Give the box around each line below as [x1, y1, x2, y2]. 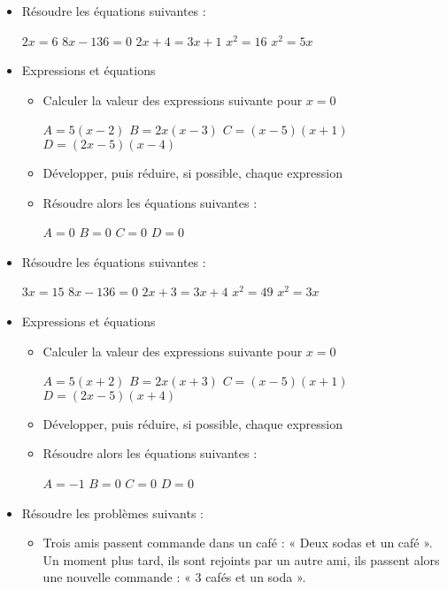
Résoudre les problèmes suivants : [21, 503, 204, 522]
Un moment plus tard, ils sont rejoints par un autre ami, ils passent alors [42, 550, 440, 569]
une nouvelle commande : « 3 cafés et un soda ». [42, 568, 306, 586]
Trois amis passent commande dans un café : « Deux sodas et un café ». [42, 533, 433, 552]
